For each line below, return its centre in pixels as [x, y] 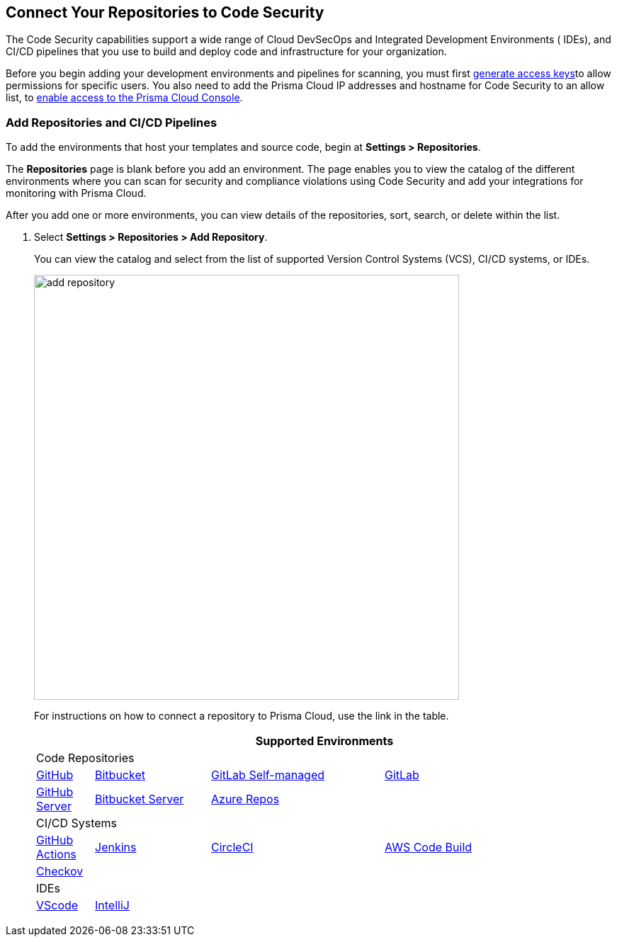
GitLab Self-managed [268, 775]
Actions [56, 855]
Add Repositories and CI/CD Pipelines [112, 122]
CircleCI [232, 847]
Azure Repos [245, 799]
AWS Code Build [429, 847]
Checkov [60, 872]
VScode [57, 906]
